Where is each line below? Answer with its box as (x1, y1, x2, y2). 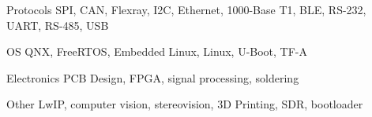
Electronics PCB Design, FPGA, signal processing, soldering (6, 69, 299, 86)
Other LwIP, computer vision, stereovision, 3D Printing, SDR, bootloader (6, 96, 363, 112)
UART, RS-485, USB (6, 16, 109, 33)
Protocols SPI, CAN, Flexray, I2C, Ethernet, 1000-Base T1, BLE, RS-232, (6, 2, 366, 17)
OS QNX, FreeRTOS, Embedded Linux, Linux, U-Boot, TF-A (6, 43, 308, 60)
